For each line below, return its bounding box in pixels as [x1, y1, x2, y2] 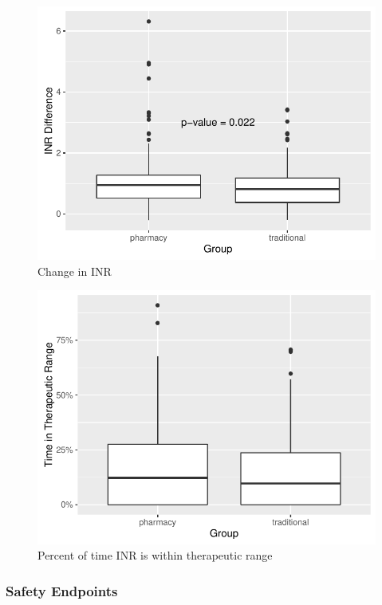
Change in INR [37, 262, 112, 279]
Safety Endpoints [6, 580, 118, 600]
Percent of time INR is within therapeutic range [37, 547, 273, 564]
